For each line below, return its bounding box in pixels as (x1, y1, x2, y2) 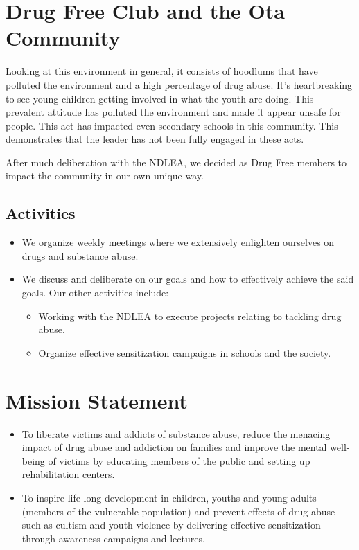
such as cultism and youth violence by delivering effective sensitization (21, 517, 321, 532)
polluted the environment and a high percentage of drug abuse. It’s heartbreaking (6, 77, 353, 91)
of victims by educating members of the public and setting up (48, 453, 310, 468)
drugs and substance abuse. (21, 248, 139, 263)
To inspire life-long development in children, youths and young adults (21, 490, 317, 504)
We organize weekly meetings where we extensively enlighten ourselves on (21, 235, 335, 249)
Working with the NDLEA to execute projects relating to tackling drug (38, 308, 342, 323)
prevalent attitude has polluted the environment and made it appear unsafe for (6, 105, 341, 119)
